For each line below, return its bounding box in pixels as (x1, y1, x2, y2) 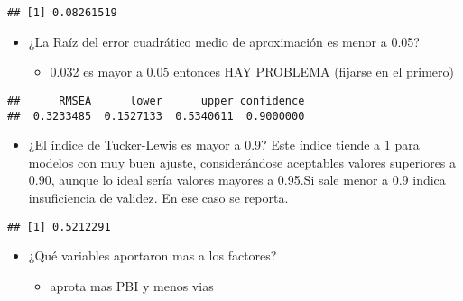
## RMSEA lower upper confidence (7, 94, 305, 107)
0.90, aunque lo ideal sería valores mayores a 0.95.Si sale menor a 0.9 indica (28, 170, 446, 189)
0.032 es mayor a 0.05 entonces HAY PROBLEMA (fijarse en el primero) (50, 62, 454, 81)
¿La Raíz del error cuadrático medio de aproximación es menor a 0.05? (28, 32, 420, 50)
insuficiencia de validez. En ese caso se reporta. (28, 187, 289, 206)
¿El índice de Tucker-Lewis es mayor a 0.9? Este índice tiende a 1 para (28, 135, 420, 154)
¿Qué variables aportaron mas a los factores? (28, 246, 277, 265)
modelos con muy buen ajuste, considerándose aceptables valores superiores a (28, 152, 457, 171)
